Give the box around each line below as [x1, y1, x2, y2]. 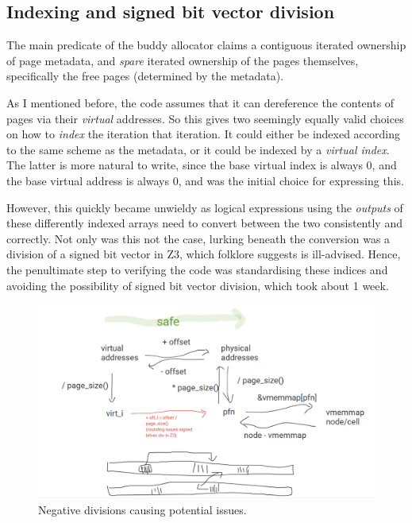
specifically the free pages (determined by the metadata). [6, 68, 284, 84]
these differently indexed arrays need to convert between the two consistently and [6, 215, 402, 231]
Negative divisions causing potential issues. [38, 502, 247, 517]
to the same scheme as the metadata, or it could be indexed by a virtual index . [6, 141, 390, 157]
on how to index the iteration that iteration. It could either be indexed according [6, 126, 401, 142]
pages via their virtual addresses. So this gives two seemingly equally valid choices [6, 110, 404, 126]
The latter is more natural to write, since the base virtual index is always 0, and [6, 157, 397, 173]
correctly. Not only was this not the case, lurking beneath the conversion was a [6, 230, 391, 246]
